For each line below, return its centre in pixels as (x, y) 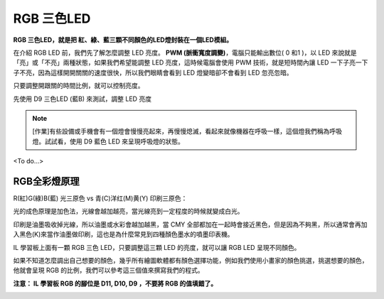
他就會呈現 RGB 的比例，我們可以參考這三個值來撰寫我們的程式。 (108, 271)
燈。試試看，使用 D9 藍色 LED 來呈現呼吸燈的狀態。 (108, 141)
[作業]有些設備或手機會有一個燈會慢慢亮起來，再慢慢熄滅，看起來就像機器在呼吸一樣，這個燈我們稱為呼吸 (187, 131)
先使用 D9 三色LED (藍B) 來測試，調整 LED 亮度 (82, 99)
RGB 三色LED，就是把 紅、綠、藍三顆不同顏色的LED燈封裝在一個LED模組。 (123, 40)
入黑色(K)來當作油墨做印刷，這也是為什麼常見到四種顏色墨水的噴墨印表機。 (123, 234)
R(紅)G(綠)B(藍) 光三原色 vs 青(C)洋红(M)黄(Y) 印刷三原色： (100, 198)
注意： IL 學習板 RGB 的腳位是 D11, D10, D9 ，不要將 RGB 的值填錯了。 (115, 283)
